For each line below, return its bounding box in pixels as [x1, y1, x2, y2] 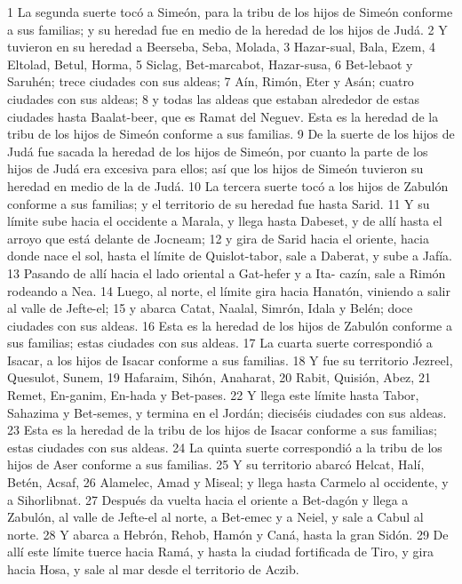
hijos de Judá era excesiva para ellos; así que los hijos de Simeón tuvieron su [7, 159, 424, 178]
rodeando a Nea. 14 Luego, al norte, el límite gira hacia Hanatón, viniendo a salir [7, 281, 450, 300]
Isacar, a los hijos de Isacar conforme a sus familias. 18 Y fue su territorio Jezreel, [7, 350, 453, 369]
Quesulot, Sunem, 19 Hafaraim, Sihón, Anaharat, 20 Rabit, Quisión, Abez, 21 [7, 368, 431, 387]
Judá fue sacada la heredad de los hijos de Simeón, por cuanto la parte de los [7, 141, 428, 160]
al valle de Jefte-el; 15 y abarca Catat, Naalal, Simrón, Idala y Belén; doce [7, 299, 413, 317]
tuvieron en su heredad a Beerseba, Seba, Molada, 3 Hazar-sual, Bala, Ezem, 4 [7, 37, 436, 56]
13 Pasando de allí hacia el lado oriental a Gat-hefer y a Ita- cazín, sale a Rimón [7, 263, 446, 282]
